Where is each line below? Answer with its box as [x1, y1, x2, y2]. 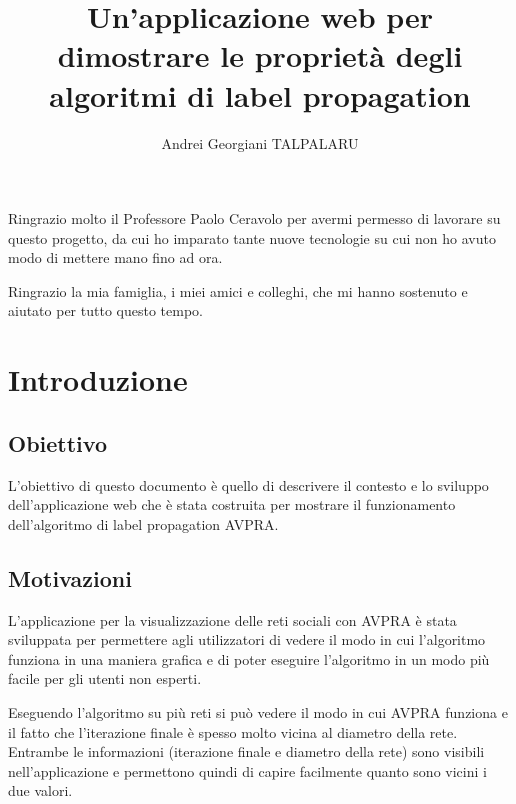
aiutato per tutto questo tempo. [8, 300, 203, 321]
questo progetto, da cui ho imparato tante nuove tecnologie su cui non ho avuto [8, 227, 496, 248]
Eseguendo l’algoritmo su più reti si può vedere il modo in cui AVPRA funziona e [8, 702, 508, 722]
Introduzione [8, 359, 188, 400]
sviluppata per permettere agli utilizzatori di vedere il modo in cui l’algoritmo [8, 629, 486, 650]
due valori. [8, 780, 73, 801]
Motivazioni [8, 562, 132, 593]
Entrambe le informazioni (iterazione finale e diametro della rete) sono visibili [8, 741, 485, 762]
